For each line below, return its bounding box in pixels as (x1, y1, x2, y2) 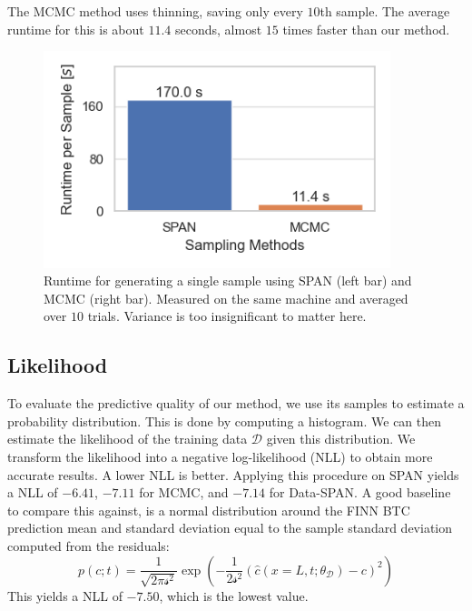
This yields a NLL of (7, 586, 123, 605)
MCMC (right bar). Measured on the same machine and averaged (44, 288, 408, 307)
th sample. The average (320, 2, 450, 20)
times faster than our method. (282, 19, 450, 38)
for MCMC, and (139, 483, 229, 502)
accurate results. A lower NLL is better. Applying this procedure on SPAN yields (7, 465, 459, 484)
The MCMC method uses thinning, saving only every (7, 2, 303, 20)
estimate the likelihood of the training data (7, 429, 248, 448)
